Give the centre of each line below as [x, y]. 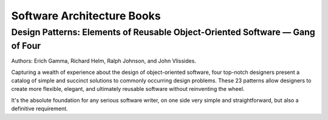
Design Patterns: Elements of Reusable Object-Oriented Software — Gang [163, 32]
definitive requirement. [39, 108]
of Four [26, 46]
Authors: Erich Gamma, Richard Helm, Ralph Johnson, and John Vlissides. [104, 61]
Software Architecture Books [86, 16]
